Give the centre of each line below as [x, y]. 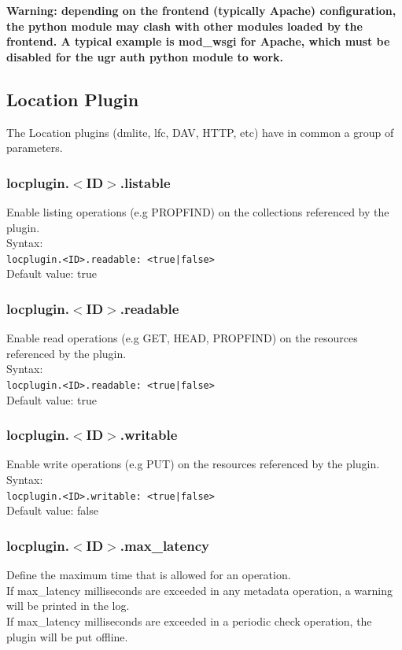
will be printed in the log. [68, 606]
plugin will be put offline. [67, 636]
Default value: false [52, 510]
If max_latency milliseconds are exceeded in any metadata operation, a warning [200, 590]
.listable [145, 182]
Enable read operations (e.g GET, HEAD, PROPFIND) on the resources [182, 338]
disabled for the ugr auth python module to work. [145, 56]
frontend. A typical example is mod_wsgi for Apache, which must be [198, 41]
